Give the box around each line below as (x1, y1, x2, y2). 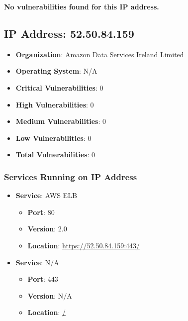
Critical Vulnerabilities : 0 (15, 82, 103, 93)
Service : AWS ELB (15, 190, 77, 201)
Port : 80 (27, 207, 55, 217)
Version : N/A (27, 290, 72, 301)
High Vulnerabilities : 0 (15, 99, 94, 109)
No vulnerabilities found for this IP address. (4, 1, 159, 11)
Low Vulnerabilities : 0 (15, 132, 92, 143)
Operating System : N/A (15, 66, 97, 76)
